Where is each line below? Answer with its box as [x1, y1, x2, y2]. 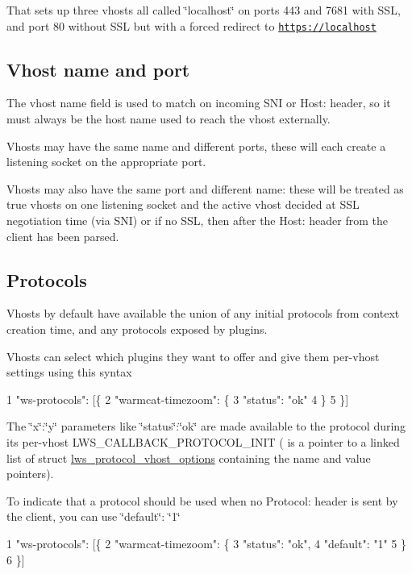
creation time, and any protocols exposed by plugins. [6, 321, 268, 337]
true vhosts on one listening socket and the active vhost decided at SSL [6, 196, 360, 213]
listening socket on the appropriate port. [6, 153, 206, 170]
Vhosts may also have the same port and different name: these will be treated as [6, 180, 404, 197]
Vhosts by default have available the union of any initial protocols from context [6, 305, 400, 322]
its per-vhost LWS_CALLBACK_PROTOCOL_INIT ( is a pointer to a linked [6, 433, 400, 450]
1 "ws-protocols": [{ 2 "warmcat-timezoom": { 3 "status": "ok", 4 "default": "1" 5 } [6, 534, 406, 551]
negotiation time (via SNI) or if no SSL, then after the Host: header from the [6, 212, 388, 229]
